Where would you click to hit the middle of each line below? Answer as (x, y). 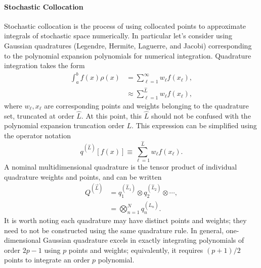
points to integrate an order (47, 260)
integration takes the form (45, 65)
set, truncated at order (39, 115)
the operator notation (37, 135)
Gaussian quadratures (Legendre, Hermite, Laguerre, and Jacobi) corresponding (128, 45)
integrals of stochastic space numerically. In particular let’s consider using (118, 36)
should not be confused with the (201, 115)
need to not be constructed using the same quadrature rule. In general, (114, 230)
